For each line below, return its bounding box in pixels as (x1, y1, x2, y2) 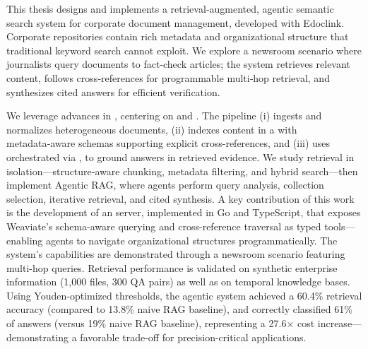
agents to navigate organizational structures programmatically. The (46, 232, 338, 247)
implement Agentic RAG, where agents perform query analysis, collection (6, 177, 324, 192)
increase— (317, 316, 362, 331)
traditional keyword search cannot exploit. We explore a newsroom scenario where (6, 42, 362, 57)
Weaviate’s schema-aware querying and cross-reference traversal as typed (6, 218, 321, 233)
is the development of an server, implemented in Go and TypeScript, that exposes (6, 205, 361, 220)
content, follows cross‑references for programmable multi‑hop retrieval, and (6, 70, 330, 85)
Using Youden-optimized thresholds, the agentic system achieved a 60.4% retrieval (6, 288, 362, 302)
